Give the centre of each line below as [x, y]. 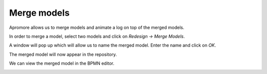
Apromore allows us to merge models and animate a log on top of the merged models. [97, 27]
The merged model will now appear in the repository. [63, 54]
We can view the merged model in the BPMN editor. [62, 63]
